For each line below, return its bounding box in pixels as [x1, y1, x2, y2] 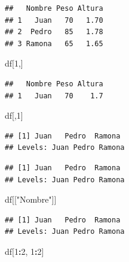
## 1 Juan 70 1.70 [5, 16, 103, 25]
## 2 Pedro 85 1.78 [5, 28, 103, 37]
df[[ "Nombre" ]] [5, 193, 57, 206]
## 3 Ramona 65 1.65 [5, 39, 103, 48]
